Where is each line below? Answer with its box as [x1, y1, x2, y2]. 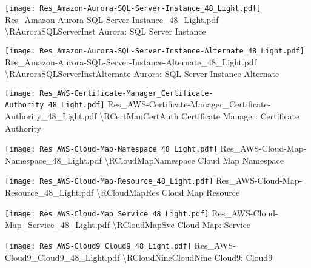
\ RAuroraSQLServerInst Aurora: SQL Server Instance [5, 25, 206, 38]
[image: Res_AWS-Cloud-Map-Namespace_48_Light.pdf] [5, 145, 218, 154]
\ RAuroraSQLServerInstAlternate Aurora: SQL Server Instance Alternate [5, 67, 279, 80]
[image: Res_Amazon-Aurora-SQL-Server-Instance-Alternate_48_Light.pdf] [5, 46, 304, 55]
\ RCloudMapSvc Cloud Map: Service [112, 218, 251, 231]
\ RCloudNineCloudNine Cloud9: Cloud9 [122, 250, 273, 263]
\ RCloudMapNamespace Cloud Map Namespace [104, 153, 284, 166]
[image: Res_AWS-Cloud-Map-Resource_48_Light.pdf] [5, 177, 213, 186]
